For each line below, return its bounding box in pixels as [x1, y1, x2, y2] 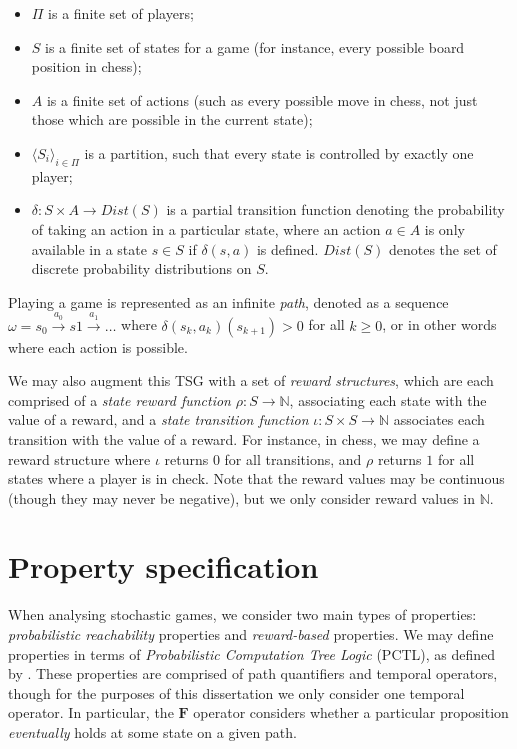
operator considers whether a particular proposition [193, 702, 509, 723]
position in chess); [31, 56, 142, 77]
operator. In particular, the [8, 702, 174, 723]
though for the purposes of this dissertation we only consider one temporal [8, 682, 465, 703]
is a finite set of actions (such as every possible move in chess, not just [46, 89, 478, 110]
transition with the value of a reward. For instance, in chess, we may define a [8, 428, 480, 449]
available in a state [31, 238, 147, 259]
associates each [393, 409, 485, 430]
